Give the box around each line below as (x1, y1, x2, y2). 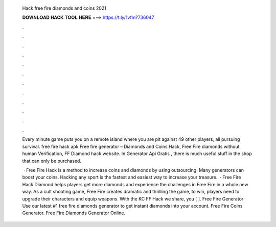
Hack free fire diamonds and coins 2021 (22, 5, 107, 11)
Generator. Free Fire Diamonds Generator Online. (22, 210, 125, 216)
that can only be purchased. (22, 158, 82, 164)
